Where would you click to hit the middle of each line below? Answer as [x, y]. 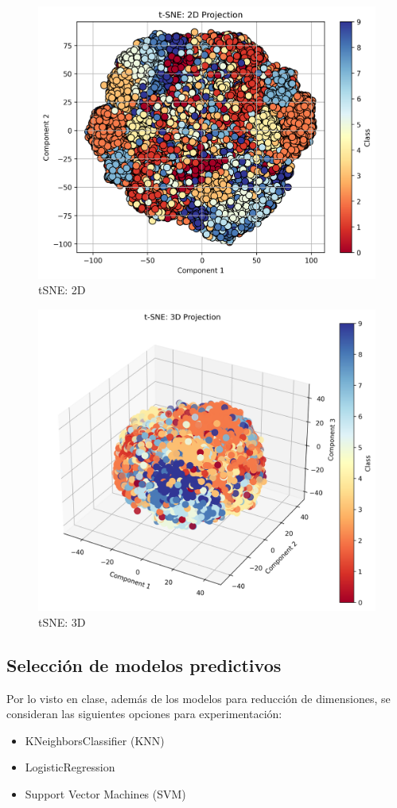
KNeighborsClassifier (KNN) [95, 740]
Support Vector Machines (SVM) [105, 793]
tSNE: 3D [62, 622]
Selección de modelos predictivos [144, 664]
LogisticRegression [70, 767]
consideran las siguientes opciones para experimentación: [144, 714]
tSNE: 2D [62, 290]
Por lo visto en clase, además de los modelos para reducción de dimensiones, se [198, 698]
